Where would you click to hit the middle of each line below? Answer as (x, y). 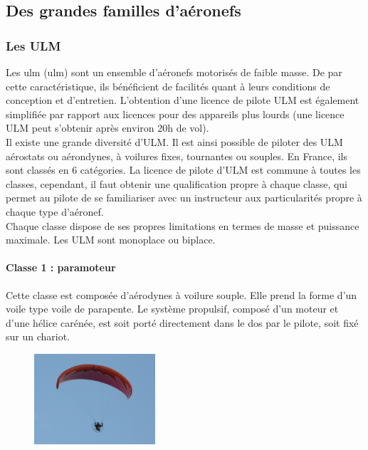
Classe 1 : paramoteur (61, 267)
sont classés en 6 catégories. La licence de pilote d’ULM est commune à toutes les (183, 170)
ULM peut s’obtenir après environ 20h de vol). (107, 128)
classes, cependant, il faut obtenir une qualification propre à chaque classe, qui (177, 183)
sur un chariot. (38, 336)
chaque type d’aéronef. (55, 211)
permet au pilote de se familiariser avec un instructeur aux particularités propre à (184, 198)
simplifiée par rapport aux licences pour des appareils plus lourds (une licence (175, 114)
